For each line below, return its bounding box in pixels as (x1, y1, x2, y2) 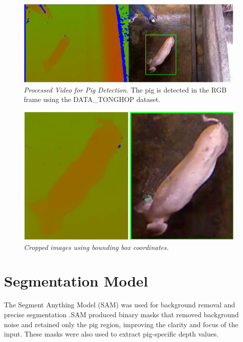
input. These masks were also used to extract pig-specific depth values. (4, 329, 219, 339)
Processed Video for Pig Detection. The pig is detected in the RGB (24, 84, 227, 95)
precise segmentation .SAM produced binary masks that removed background (4, 309, 239, 319)
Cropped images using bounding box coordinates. (24, 242, 169, 252)
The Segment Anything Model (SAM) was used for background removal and (4, 299, 235, 310)
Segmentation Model (4, 271, 148, 291)
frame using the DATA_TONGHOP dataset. (24, 94, 161, 104)
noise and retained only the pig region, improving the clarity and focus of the (4, 319, 239, 329)
